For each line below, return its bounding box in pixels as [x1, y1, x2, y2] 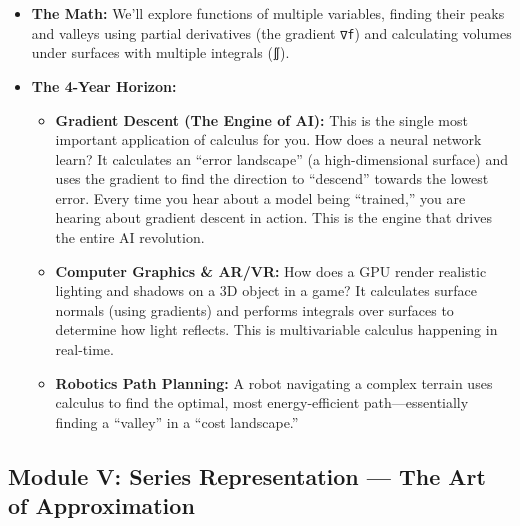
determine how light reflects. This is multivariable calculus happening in [55, 319, 498, 340]
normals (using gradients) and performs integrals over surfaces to [55, 299, 454, 320]
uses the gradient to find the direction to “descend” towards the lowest [55, 168, 489, 189]
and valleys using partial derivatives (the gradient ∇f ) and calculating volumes [31, 22, 512, 43]
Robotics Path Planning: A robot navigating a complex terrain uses [55, 372, 493, 393]
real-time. [55, 339, 114, 360]
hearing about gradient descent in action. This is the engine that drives [55, 207, 492, 228]
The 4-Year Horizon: [31, 75, 177, 96]
